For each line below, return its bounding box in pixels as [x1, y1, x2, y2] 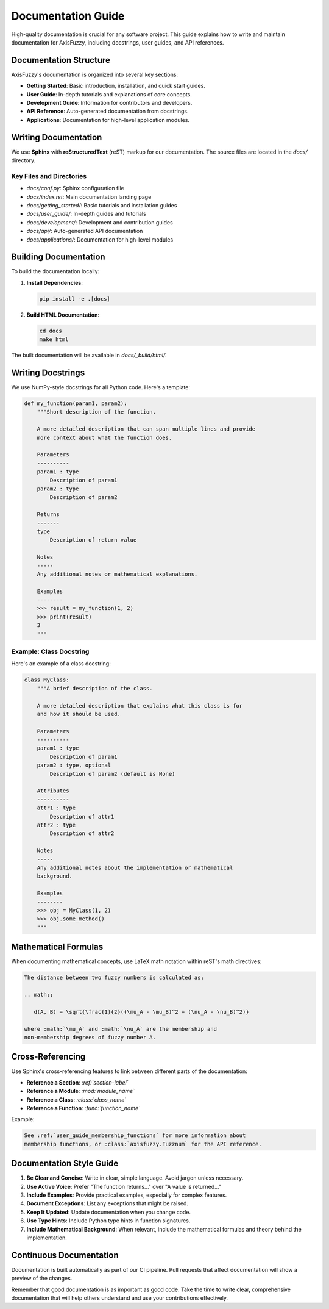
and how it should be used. [37, 711, 121, 717]
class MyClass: [24, 676, 69, 683]
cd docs [39, 327, 62, 334]
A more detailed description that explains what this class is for [37, 702, 243, 709]
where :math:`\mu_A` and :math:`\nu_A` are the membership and [24, 1025, 218, 1032]
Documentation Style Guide [11, 1158, 119, 1169]
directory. [11, 157, 36, 164]
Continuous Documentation [11, 1250, 119, 1260]
